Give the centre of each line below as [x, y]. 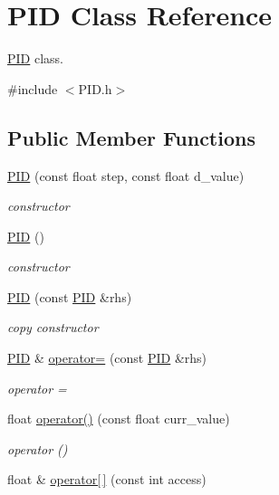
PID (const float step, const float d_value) [126, 175]
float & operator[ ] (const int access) [107, 479]
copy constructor [53, 327]
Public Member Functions [131, 137]
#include [33, 88]
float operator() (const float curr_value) [119, 419]
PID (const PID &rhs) [70, 296]
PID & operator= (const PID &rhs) [107, 358]
